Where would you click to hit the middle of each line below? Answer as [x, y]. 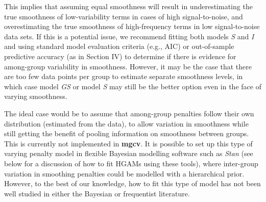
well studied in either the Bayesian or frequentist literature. [97, 193]
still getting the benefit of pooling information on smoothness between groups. [127, 133]
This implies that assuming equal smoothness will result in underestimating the [128, 6]
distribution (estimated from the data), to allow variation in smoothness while [126, 123]
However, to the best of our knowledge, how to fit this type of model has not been [132, 183]
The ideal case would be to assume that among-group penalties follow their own [129, 113]
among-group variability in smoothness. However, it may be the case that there [128, 66]
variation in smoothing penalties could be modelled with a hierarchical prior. [124, 173]
